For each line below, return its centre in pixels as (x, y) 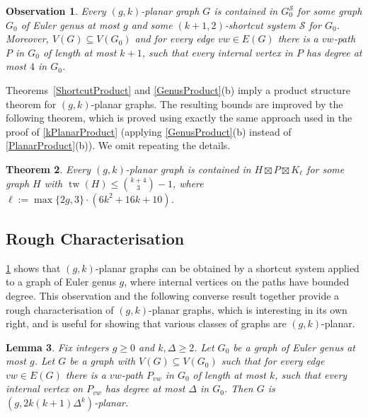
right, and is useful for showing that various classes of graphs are (146, 323)
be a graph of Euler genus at (294, 347)
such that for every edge (273, 361)
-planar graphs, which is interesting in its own (248, 309)
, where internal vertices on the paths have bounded (237, 282)
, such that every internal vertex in (217, 52)
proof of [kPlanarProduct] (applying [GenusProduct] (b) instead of (149, 131)
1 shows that (33, 268)
